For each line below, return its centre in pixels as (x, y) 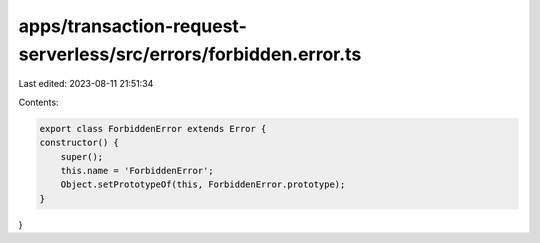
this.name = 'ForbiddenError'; (137, 170)
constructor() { (79, 143)
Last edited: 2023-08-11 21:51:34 (86, 84)
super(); (82, 156)
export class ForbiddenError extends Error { (153, 128)
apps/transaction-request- (132, 26)
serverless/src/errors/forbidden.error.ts (190, 54)
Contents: (38, 102)
